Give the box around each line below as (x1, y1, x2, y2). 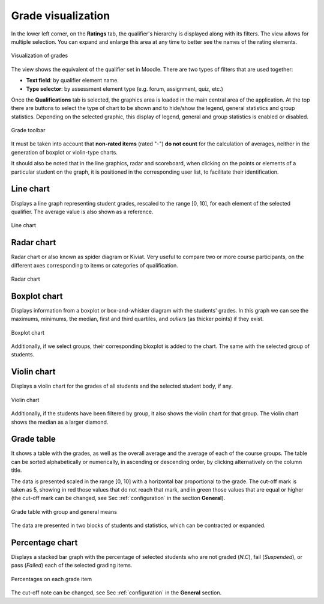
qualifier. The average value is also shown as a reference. (11, 208, 154, 215)
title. (11, 466, 22, 474)
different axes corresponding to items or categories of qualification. (11, 261, 178, 269)
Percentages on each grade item (11, 575, 92, 582)
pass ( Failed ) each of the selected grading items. (11, 562, 133, 569)
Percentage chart (11, 538, 78, 548)
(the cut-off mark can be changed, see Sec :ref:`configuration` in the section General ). (11, 495, 226, 502)
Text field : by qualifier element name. (26, 77, 119, 84)
